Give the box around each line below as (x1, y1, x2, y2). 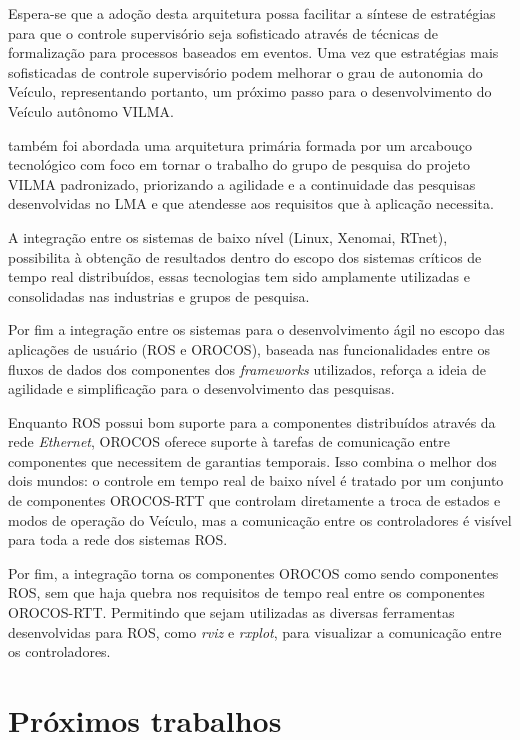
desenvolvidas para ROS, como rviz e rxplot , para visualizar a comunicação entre (8, 621, 502, 642)
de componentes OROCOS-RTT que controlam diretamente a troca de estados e (8, 490, 501, 511)
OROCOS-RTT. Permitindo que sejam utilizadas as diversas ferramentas (8, 602, 455, 623)
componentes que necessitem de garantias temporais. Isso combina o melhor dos (8, 450, 497, 471)
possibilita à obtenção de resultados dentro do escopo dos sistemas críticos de (8, 246, 482, 267)
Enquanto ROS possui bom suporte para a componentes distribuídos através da (8, 411, 496, 432)
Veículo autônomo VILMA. (8, 100, 174, 121)
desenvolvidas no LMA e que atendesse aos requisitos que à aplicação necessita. (8, 193, 494, 214)
